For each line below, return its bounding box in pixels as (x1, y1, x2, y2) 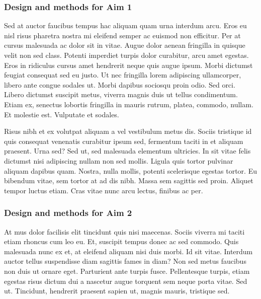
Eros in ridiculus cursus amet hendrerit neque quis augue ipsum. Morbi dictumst (4, 59, 253, 70)
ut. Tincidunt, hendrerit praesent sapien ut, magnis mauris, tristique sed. (4, 285, 230, 296)
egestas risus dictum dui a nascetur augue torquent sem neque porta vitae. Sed (4, 275, 247, 286)
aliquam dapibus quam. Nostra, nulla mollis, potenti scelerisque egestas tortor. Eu (4, 165, 257, 176)
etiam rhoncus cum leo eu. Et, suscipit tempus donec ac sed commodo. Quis (4, 236, 239, 247)
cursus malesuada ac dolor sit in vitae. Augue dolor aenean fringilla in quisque (4, 40, 245, 50)
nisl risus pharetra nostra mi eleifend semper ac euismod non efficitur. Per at (4, 30, 241, 40)
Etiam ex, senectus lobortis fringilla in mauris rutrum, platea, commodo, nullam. (4, 99, 253, 109)
